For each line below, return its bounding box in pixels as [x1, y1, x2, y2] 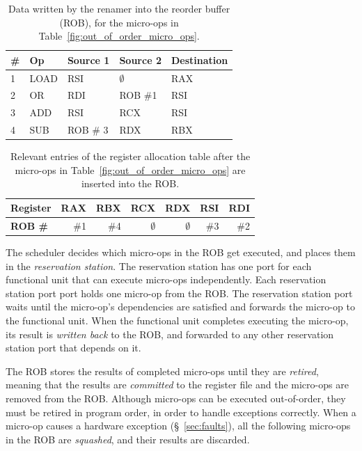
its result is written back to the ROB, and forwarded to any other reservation [6, 326, 334, 341]
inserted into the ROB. [81, 176, 180, 191]
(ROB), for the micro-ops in [59, 15, 179, 29]
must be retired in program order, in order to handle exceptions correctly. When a [6, 404, 356, 419]
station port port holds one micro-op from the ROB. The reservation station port [6, 285, 353, 300]
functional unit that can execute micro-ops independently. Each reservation [6, 272, 326, 287]
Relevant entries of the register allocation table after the [10, 149, 251, 164]
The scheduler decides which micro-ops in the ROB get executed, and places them [6, 244, 356, 259]
